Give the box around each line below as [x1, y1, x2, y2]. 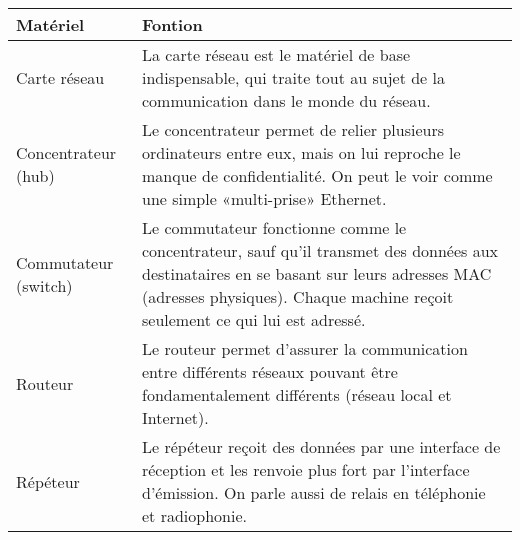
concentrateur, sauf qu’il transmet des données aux [141, 239, 499, 262]
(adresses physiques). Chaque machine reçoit [141, 285, 454, 308]
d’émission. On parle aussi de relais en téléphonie [141, 481, 486, 504]
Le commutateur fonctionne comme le [141, 216, 407, 239]
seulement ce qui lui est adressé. [141, 308, 366, 331]
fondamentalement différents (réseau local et [141, 383, 452, 406]
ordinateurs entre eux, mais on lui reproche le [141, 141, 461, 164]
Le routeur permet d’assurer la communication [141, 337, 468, 360]
